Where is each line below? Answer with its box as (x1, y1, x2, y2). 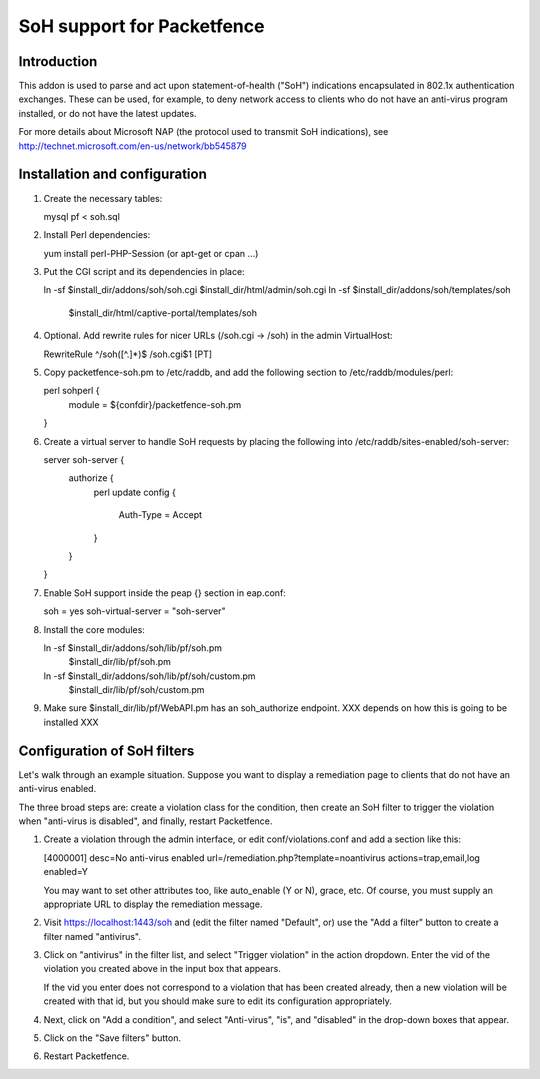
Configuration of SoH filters (18, 742, 195, 759)
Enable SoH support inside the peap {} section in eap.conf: (43, 586, 287, 599)
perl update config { (93, 486, 177, 498)
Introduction (18, 53, 98, 70)
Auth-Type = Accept (118, 509, 203, 521)
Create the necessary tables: (43, 192, 163, 204)
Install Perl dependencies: (43, 229, 151, 241)
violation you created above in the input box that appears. (43, 963, 282, 975)
